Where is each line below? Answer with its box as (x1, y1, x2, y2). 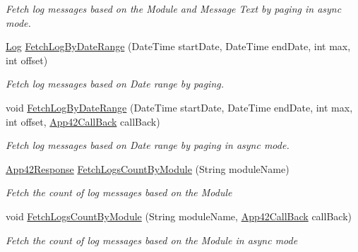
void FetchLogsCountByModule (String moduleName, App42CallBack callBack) (6, 208, 352, 223)
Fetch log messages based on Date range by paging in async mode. (6, 138, 290, 152)
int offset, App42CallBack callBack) (6, 114, 160, 128)
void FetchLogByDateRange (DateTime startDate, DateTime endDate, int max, (6, 100, 353, 114)
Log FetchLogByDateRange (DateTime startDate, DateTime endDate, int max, (6, 39, 351, 54)
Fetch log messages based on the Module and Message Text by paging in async (6, 1, 342, 16)
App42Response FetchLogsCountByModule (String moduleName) (6, 161, 290, 176)
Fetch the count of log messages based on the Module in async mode (6, 232, 298, 247)
